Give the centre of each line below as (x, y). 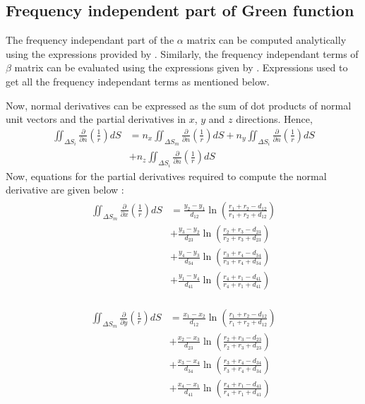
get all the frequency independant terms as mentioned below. (138, 81)
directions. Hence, (274, 119)
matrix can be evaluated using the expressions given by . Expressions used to (181, 67)
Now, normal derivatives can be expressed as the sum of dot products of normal (179, 105)
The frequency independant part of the (90, 40)
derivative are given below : (65, 190)
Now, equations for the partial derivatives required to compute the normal (166, 176)
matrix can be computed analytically (267, 40)
